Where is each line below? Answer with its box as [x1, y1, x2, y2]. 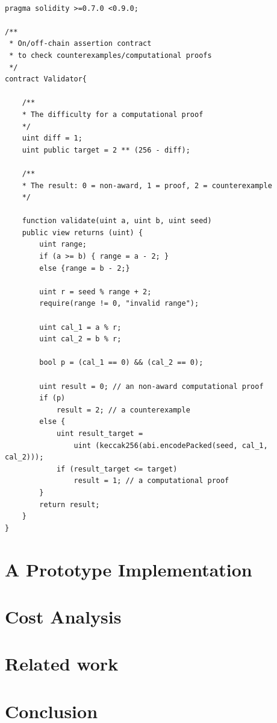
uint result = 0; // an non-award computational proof [39, 382, 264, 391]
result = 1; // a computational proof [73, 476, 229, 485]
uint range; [39, 240, 87, 249]
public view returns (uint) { [22, 228, 143, 237]
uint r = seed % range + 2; [39, 287, 152, 296]
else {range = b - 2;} [39, 264, 130, 273]
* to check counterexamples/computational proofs [9, 51, 212, 60]
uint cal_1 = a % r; [39, 323, 122, 332]
